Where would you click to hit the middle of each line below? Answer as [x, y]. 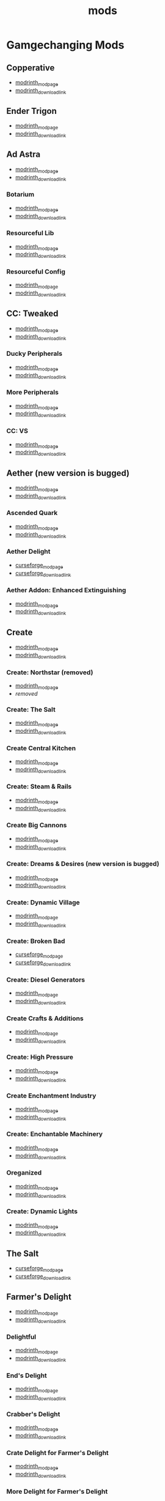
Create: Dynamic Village [43, 903]
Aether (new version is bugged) [68, 473]
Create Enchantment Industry [51, 1096]
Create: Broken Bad [36, 941]
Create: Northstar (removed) [50, 672]
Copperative [31, 68]
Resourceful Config [36, 272]
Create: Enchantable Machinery [54, 1134]
